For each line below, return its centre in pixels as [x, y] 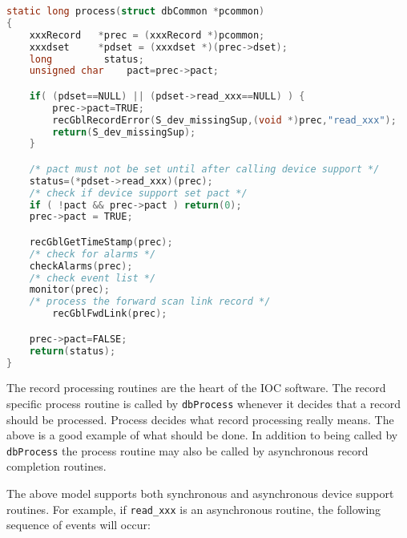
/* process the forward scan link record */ [150, 302]
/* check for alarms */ [93, 254]
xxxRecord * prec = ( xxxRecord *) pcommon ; [147, 35]
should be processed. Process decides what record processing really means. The [200, 419]
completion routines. [56, 466]
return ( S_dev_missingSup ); [124, 132]
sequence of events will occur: [79, 525]
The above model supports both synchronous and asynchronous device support [200, 494]
